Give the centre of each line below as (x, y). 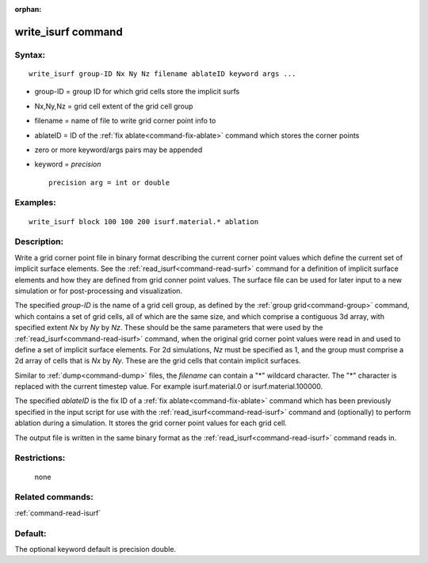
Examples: (35, 203)
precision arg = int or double (109, 183)
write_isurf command (69, 32)
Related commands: (54, 497)
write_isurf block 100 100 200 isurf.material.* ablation (144, 221)
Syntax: (30, 55)
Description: (39, 242)
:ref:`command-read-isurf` (58, 513)
